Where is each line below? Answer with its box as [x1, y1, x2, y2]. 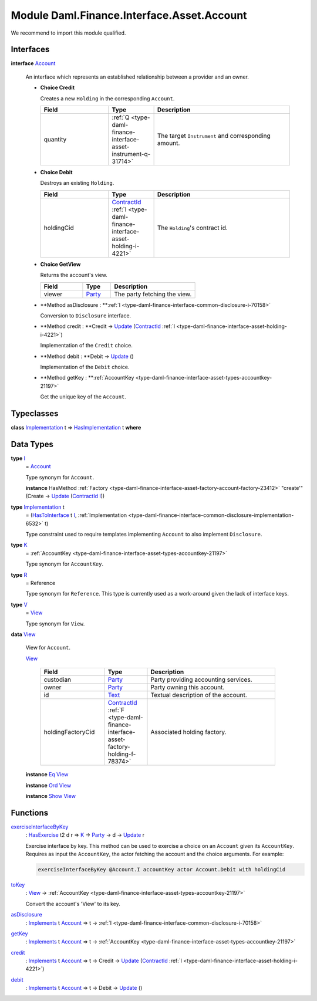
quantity [43, 136, 67, 144]
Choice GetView [40, 261, 81, 268]
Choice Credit [40, 84, 75, 91]
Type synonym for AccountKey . [25, 560, 104, 567]
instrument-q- [112, 150, 151, 158]
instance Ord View [25, 782, 72, 789]
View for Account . [25, 644, 70, 651]
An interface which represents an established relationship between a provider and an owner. [25, 73, 249, 80]
